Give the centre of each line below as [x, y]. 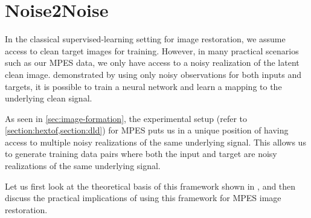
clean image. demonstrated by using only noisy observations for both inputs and [153, 74]
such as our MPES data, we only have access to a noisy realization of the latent [152, 63]
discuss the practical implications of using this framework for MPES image [143, 198]
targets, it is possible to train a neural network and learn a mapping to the [143, 86]
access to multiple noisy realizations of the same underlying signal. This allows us [155, 142]
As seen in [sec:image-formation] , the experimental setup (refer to [126, 118]
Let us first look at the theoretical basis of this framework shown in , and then [150, 186]
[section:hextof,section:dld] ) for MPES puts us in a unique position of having [147, 130]
